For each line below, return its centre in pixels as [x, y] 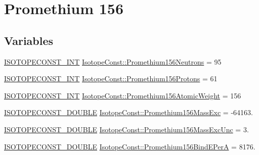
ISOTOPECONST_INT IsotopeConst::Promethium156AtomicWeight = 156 [123, 95]
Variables [29, 40]
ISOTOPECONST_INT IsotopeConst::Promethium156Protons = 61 [111, 79]
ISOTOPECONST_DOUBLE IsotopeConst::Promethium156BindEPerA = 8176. [130, 146]
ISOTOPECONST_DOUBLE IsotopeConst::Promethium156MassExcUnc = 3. [126, 129]
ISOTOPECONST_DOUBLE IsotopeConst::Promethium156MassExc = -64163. [128, 112]
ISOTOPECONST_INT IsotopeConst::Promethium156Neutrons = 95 [113, 61]
